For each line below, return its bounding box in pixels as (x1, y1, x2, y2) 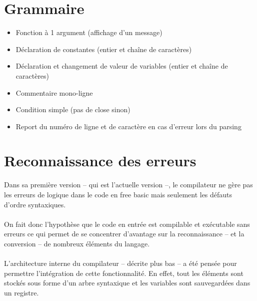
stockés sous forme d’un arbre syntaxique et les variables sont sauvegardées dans (4, 277, 250, 288)
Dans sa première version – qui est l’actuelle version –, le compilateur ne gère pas (4, 179, 253, 190)
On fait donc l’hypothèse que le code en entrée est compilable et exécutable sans (4, 218, 250, 229)
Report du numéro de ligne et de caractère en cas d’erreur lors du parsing (15, 121, 241, 131)
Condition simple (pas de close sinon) (15, 104, 130, 115)
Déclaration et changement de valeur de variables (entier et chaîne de (15, 61, 228, 71)
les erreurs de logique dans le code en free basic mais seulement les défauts (4, 189, 232, 199)
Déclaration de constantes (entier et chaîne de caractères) (15, 44, 192, 54)
